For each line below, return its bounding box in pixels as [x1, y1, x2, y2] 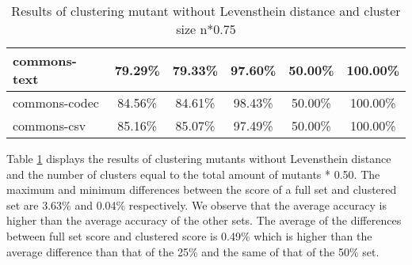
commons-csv [13, 116, 86, 134]
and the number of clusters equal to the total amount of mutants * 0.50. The [6, 165, 380, 182]
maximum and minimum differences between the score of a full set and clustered [6, 181, 397, 198]
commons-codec [13, 93, 99, 112]
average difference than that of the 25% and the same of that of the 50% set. [6, 243, 380, 259]
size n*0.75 [176, 20, 236, 38]
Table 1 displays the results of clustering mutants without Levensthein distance [6, 150, 391, 166]
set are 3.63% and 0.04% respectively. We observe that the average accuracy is [6, 196, 387, 213]
